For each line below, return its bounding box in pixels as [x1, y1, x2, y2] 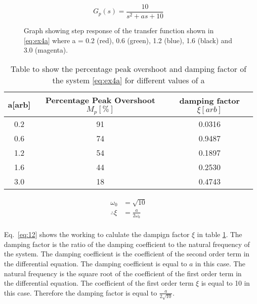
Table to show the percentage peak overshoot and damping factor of [10, 62, 247, 74]
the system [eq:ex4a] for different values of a [52, 74, 205, 86]
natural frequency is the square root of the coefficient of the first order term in [4, 268, 242, 278]
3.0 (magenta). [24, 45, 68, 55]
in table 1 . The [197, 229, 242, 240]
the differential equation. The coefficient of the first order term [4, 278, 194, 288]
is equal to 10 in [201, 278, 250, 288]
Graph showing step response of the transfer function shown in [24, 25, 214, 36]
